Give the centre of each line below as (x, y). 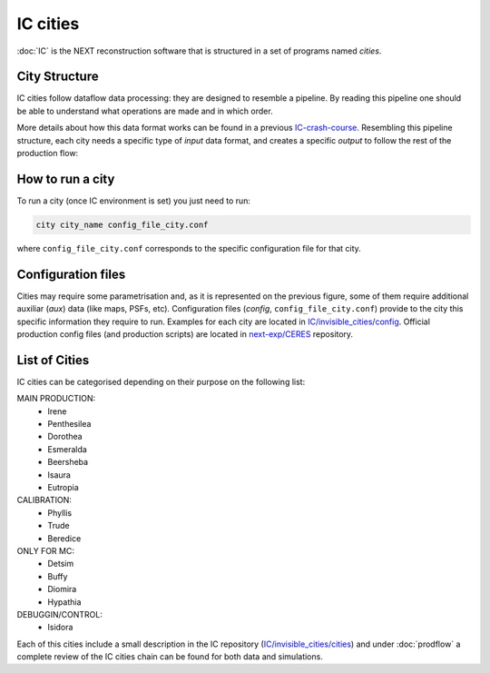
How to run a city (66, 178)
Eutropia (63, 487)
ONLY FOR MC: (45, 550)
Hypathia (64, 602)
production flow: (48, 153)
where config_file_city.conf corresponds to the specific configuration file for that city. (189, 248)
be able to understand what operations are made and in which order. (145, 111)
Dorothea (65, 437)
